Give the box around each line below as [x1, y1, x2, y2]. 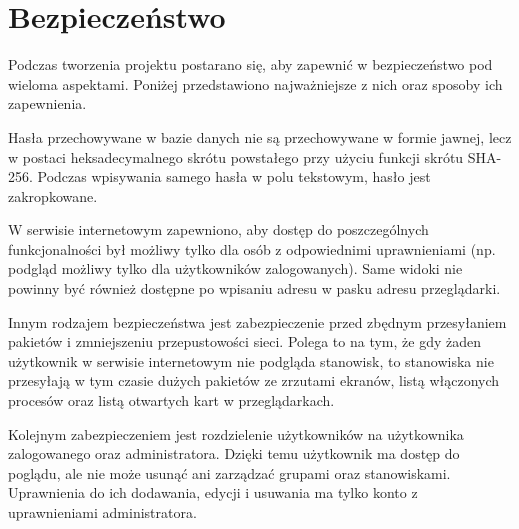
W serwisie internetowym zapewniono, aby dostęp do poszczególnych [8, 219, 429, 240]
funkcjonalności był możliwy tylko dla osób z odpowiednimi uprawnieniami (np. [8, 238, 496, 259]
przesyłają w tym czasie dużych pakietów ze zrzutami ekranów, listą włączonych [8, 370, 500, 391]
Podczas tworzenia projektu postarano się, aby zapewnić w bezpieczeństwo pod [8, 54, 493, 75]
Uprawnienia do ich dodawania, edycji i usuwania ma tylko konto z [8, 482, 418, 503]
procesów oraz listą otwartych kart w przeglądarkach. [8, 390, 335, 411]
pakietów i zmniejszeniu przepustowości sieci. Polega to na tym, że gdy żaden [8, 331, 481, 352]
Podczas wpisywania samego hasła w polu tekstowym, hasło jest [37, 166, 431, 187]
